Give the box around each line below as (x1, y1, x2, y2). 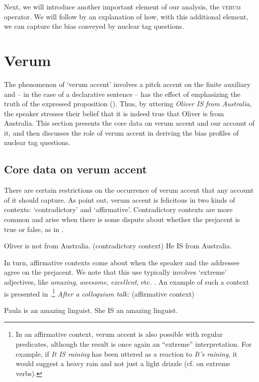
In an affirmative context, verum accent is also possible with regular (15, 329, 223, 339)
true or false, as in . (4, 224, 64, 234)
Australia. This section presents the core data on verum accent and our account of (4, 118, 255, 128)
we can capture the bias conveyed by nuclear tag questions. (4, 21, 184, 31)
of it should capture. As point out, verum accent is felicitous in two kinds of (4, 194, 235, 205)
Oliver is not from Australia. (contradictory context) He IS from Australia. (4, 240, 232, 251)
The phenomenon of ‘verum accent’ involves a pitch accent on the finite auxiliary (4, 78, 251, 89)
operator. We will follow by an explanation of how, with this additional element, (4, 11, 249, 21)
